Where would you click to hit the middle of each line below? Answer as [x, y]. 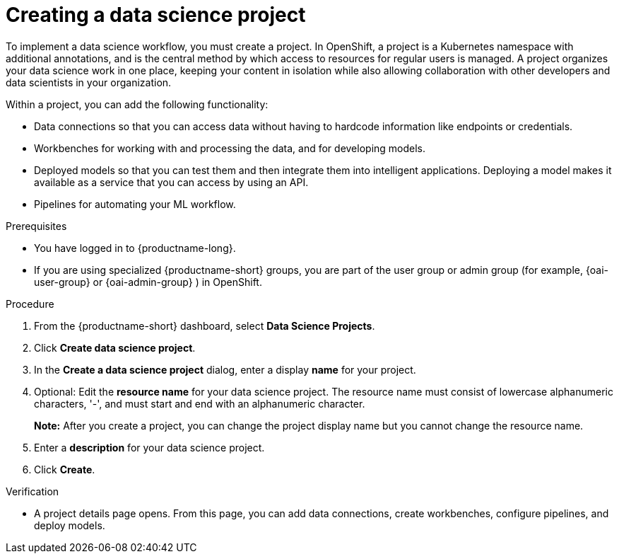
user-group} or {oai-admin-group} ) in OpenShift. [148, 282]
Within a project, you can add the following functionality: [137, 104]
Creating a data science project [156, 15]
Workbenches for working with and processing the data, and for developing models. [230, 148]
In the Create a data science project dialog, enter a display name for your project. [225, 369]
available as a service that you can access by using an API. [171, 182]
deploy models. [70, 525]
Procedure [30, 304]
